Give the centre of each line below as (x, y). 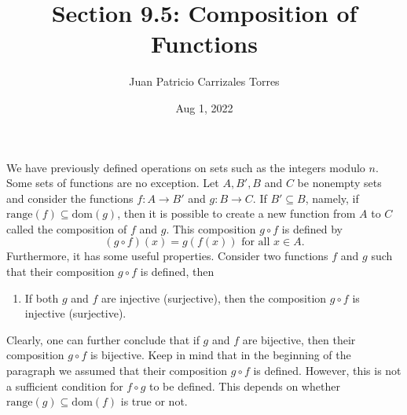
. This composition (211, 228)
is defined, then (177, 272)
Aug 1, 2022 (204, 107)
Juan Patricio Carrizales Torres (204, 81)
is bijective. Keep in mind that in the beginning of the (220, 355)
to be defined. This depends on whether (245, 386)
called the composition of (67, 228)
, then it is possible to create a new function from (236, 213)
